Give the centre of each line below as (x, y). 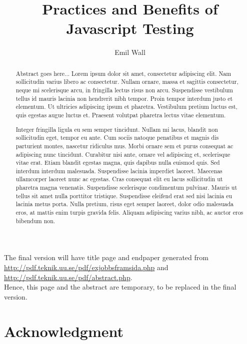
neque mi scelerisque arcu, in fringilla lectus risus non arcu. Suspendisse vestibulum (124, 90)
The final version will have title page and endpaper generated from (106, 257)
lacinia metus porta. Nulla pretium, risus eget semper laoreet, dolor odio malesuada (124, 204)
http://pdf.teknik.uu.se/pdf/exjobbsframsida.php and (86, 267)
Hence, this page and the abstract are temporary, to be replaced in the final (120, 287)
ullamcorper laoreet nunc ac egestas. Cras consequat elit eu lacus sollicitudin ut (119, 179)
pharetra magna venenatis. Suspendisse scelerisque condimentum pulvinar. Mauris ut (126, 187)
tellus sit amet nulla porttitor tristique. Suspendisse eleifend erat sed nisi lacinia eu (124, 195)
